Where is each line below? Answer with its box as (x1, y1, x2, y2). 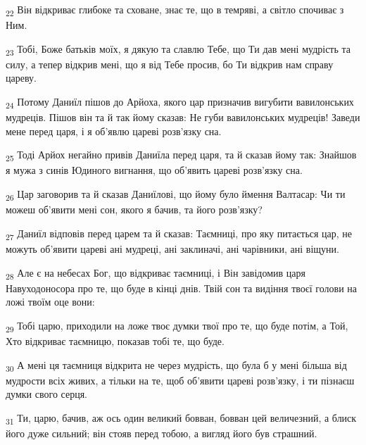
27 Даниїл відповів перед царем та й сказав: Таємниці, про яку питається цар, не (6, 225, 353, 242)
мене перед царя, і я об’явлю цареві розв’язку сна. (6, 123, 222, 138)
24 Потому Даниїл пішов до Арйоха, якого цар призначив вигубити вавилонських (6, 94, 354, 111)
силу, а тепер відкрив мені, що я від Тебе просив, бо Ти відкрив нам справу (6, 56, 334, 71)
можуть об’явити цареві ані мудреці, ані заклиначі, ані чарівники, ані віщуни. (6, 241, 339, 256)
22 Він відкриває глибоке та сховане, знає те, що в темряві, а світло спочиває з (6, 2, 344, 18)
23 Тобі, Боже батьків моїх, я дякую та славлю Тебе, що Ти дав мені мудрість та (6, 41, 351, 58)
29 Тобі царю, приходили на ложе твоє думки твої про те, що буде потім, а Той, (6, 318, 348, 334)
